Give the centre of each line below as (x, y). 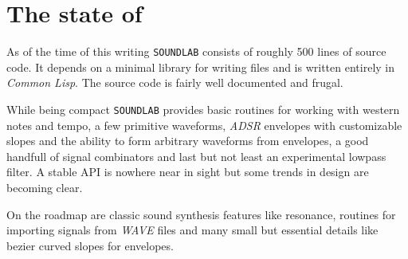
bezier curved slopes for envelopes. (90, 245)
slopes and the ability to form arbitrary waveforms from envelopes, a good (188, 141)
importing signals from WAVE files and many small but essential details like (192, 230)
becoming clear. (45, 187)
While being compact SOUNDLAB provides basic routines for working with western (203, 109)
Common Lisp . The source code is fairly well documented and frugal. (175, 82)
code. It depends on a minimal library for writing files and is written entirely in (201, 67)
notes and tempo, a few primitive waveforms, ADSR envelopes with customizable (204, 125)
